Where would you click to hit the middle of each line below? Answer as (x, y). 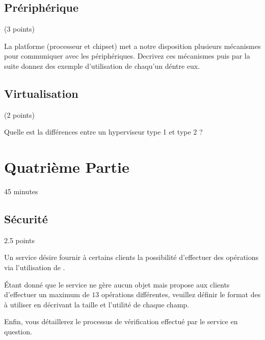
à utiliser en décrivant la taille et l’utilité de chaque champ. (97, 304)
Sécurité (26, 219)
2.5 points (19, 240)
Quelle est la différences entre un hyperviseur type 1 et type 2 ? (103, 132)
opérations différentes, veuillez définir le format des (181, 294)
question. (18, 332)
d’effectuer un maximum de (47, 294)
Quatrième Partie (67, 167)
